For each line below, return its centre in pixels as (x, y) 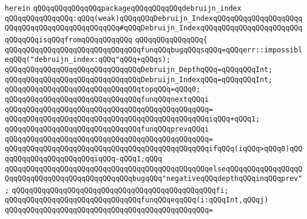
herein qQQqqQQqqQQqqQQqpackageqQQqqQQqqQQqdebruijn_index (123, 8)
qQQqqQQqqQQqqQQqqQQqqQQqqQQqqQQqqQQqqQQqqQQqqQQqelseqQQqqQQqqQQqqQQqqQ (154, 169)
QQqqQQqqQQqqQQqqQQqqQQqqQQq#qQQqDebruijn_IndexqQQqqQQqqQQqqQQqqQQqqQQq (154, 28)
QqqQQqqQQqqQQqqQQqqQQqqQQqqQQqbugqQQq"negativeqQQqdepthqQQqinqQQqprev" (154, 179)
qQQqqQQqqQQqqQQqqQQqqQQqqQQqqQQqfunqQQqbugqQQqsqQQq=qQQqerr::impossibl (154, 50)
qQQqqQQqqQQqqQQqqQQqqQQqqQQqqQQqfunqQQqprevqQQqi (107, 129)
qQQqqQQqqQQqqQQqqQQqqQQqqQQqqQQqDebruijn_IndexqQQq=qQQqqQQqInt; (139, 79)
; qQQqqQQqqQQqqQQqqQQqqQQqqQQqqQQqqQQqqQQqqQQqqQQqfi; (117, 190)
